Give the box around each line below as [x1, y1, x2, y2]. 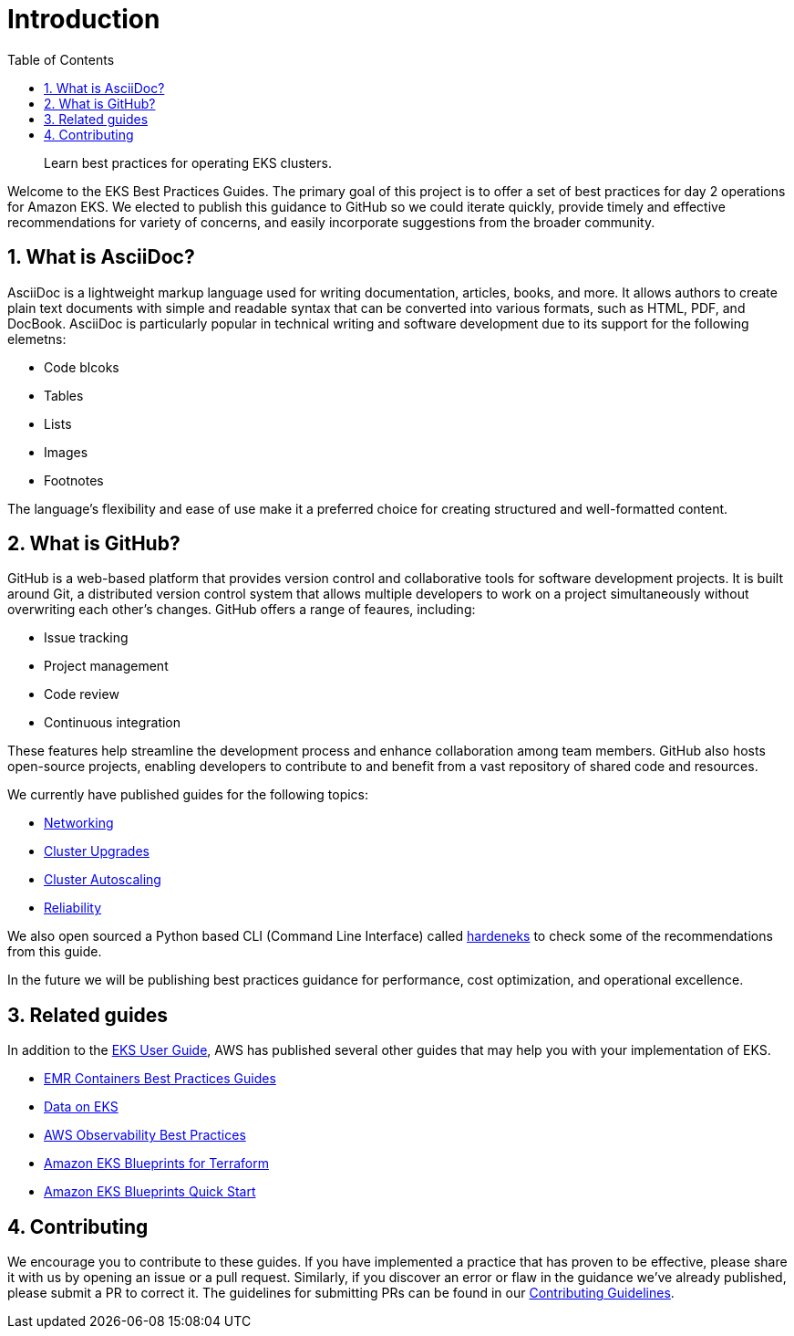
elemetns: [7, 330, 67, 347]
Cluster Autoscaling [44, 872, 161, 888]
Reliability [44, 900, 102, 916]
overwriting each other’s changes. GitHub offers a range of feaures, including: [7, 601, 476, 618]
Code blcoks [44, 359, 119, 375]
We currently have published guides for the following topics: [7, 787, 369, 803]
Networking [44, 815, 114, 831]
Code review [44, 686, 119, 703]
